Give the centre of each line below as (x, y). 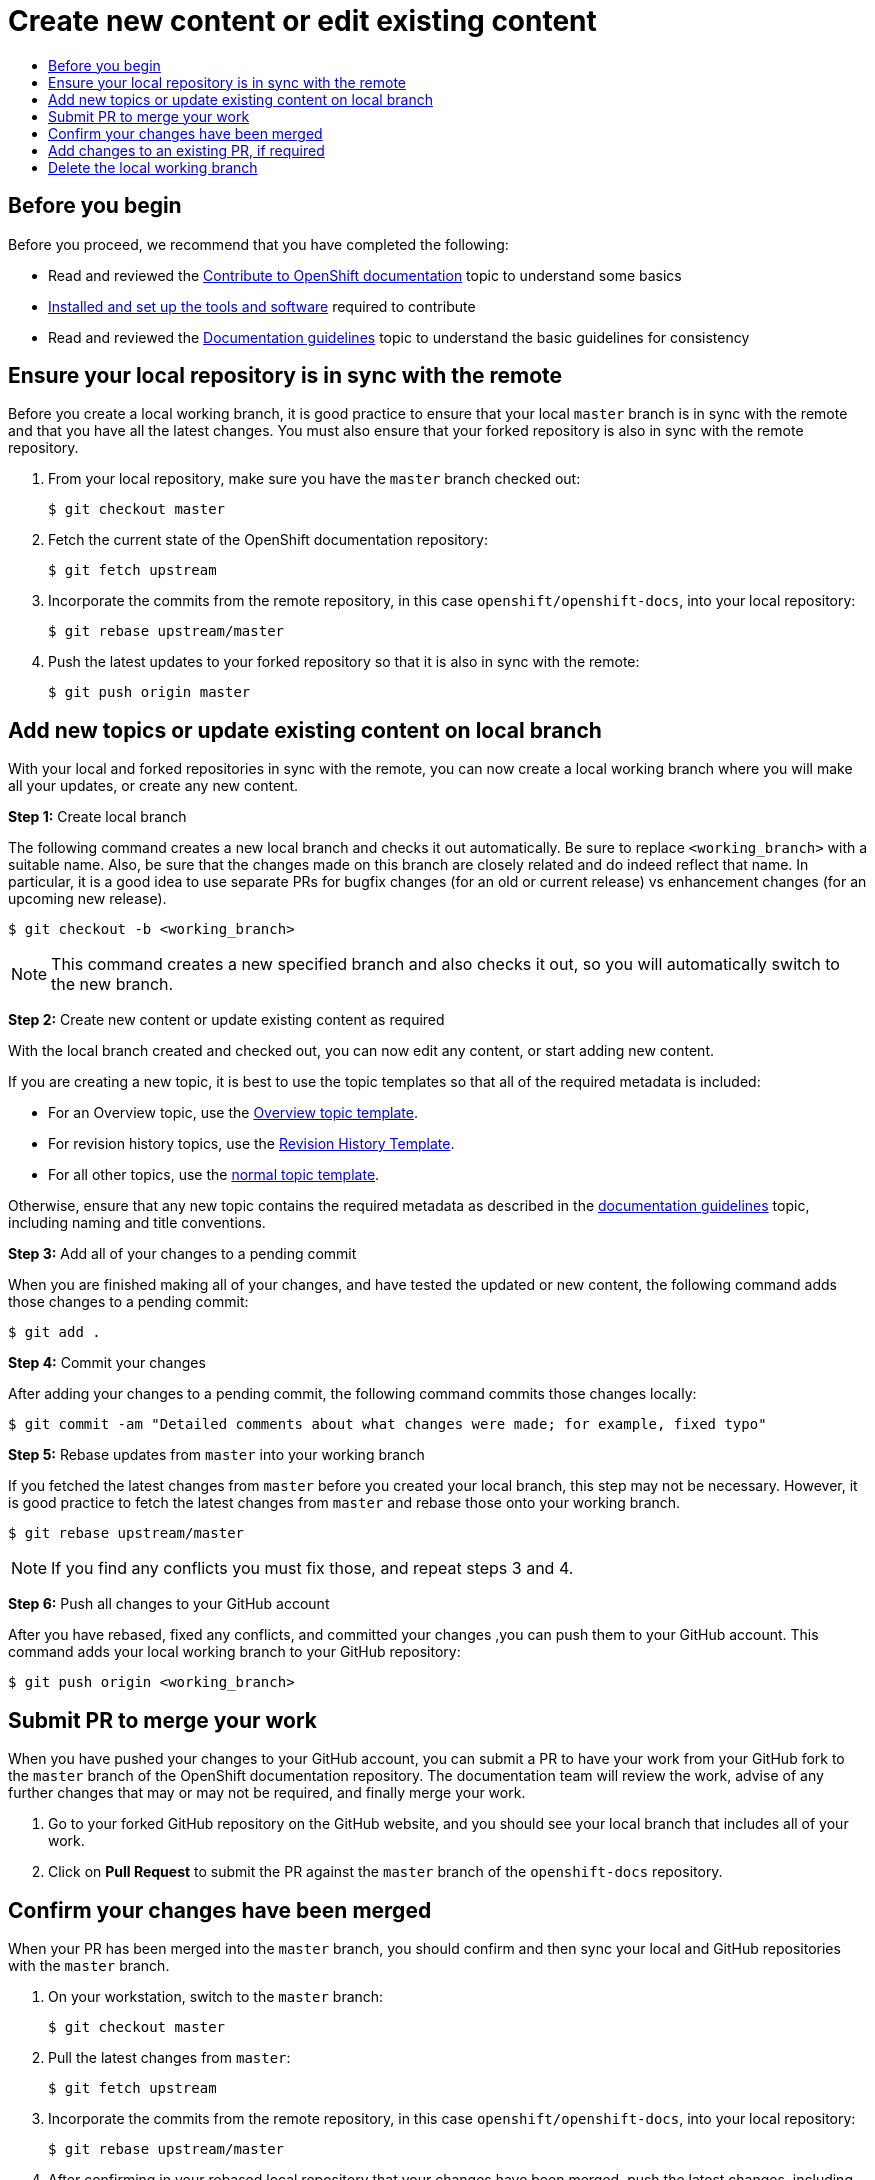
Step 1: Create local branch (97, 817)
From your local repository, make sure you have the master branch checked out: (314, 479)
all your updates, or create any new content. (153, 786)
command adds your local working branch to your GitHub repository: (234, 1652)
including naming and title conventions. (137, 1223)
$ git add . (54, 1332)
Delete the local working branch (153, 167)
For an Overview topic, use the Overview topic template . (233, 1113)
